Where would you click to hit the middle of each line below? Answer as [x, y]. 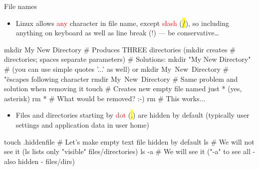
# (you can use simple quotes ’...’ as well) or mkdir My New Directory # [117, 69]
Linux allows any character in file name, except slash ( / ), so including [123, 23]
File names [20, 6]
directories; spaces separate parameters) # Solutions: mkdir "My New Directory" [128, 59]
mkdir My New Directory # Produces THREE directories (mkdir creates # [120, 49]
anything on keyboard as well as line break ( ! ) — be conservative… [117, 33]
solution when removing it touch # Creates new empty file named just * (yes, [123, 88]
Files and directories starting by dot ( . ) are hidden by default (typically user [132, 115]
